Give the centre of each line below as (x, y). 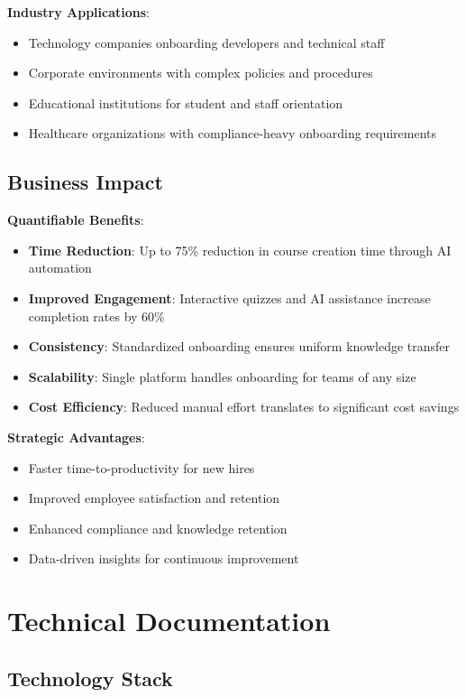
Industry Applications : (79, 12)
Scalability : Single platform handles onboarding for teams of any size (222, 376)
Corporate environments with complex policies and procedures (201, 73)
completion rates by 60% (96, 316)
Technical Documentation (169, 621)
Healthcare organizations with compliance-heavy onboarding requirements (233, 133)
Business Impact (85, 182)
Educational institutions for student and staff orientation (186, 102)
